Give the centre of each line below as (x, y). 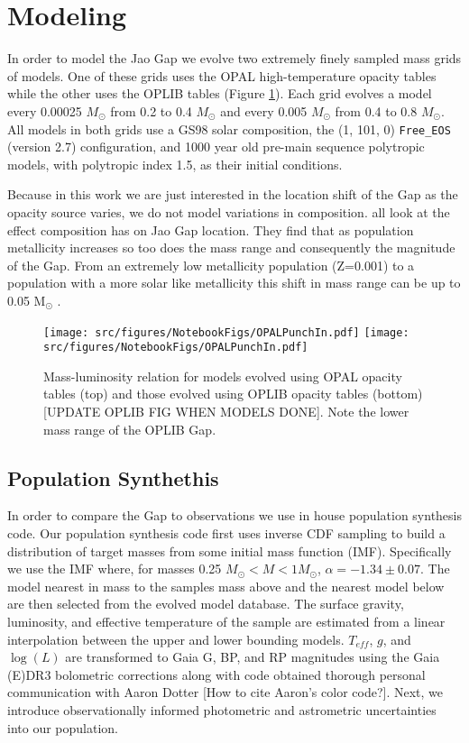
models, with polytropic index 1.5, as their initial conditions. (175, 164)
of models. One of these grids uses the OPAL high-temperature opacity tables (222, 75)
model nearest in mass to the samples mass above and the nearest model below (226, 586)
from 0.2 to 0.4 (151, 110)
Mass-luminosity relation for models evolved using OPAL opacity (223, 376)
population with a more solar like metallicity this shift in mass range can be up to (234, 283)
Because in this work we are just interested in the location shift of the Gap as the (233, 194)
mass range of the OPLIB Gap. (130, 429)
